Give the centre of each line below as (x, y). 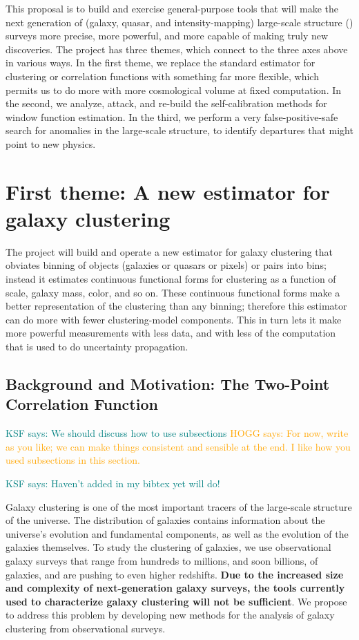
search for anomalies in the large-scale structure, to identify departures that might (179, 130)
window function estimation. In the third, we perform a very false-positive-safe (172, 116)
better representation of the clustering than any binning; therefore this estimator (176, 306)
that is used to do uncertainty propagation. (97, 346)
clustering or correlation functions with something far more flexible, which (162, 76)
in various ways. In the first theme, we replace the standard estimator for (161, 63)
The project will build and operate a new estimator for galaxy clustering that (169, 251)
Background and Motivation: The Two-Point (168, 383)
